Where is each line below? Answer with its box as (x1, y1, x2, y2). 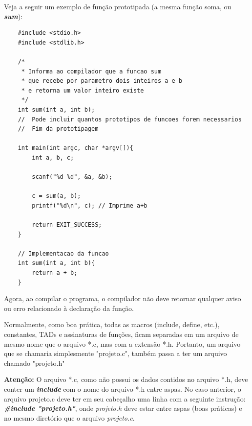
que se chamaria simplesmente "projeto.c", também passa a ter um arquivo (4, 348, 227, 358)
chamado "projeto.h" (4, 357, 65, 368)
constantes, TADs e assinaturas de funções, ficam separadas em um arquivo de (4, 329, 239, 339)
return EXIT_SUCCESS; (32, 221, 102, 229)
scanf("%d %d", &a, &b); (32, 173, 112, 181)
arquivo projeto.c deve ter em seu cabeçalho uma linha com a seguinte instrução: (4, 393, 246, 403)
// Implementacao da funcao (18, 250, 109, 257)
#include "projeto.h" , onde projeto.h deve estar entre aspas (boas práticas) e (4, 403, 242, 413)
